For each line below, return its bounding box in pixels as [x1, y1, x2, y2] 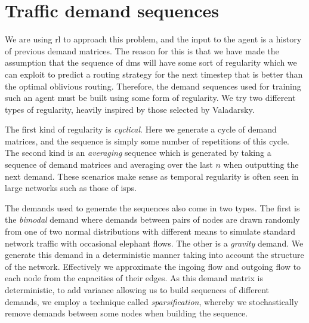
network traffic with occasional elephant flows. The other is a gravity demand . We [5, 236, 304, 249]
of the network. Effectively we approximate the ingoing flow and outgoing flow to [5, 260, 301, 272]
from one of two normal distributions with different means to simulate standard [5, 225, 296, 238]
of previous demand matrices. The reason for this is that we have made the [5, 44, 279, 57]
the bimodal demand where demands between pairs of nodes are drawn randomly [5, 213, 300, 226]
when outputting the [223, 158, 299, 171]
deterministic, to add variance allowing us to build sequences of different [5, 284, 269, 296]
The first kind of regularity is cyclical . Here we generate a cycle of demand [5, 123, 277, 136]
